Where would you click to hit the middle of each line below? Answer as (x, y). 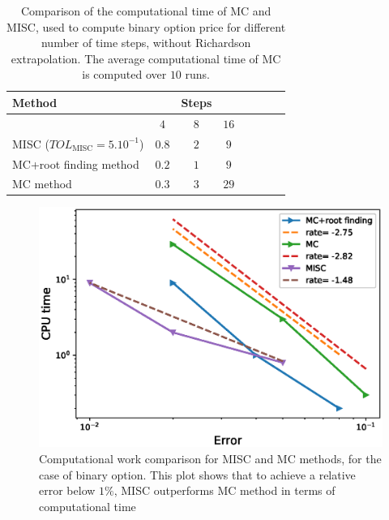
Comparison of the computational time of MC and (146, 11)
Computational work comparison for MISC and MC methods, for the (210, 459)
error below (67, 490)
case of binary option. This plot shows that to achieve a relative (197, 474)
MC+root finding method (76, 163)
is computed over (124, 74)
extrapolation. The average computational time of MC (146, 58)
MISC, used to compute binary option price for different (146, 26)
